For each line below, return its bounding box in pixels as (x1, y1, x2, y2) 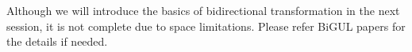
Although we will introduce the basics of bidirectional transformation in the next (6, 2, 400, 18)
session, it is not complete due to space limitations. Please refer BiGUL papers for (6, 17, 406, 34)
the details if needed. (6, 33, 108, 50)
